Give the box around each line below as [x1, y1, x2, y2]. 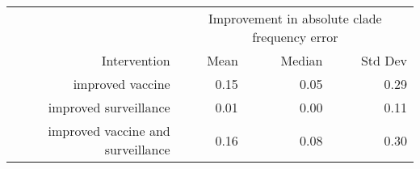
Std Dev [360, 51, 407, 70]
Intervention [101, 51, 170, 70]
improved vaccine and [48, 121, 170, 140]
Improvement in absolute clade [208, 9, 382, 27]
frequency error [252, 27, 338, 46]
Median [280, 51, 323, 70]
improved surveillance [48, 98, 170, 116]
